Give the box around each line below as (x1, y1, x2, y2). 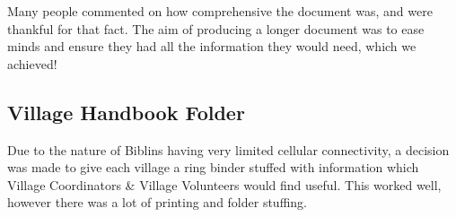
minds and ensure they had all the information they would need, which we (7, 37, 417, 56)
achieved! (7, 54, 57, 73)
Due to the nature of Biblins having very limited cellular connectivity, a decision (7, 140, 450, 159)
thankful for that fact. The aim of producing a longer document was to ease (7, 19, 425, 38)
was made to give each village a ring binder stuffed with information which (7, 158, 419, 177)
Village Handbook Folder (7, 98, 245, 126)
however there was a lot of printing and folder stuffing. (7, 193, 307, 212)
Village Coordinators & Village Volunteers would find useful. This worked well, (7, 175, 442, 194)
